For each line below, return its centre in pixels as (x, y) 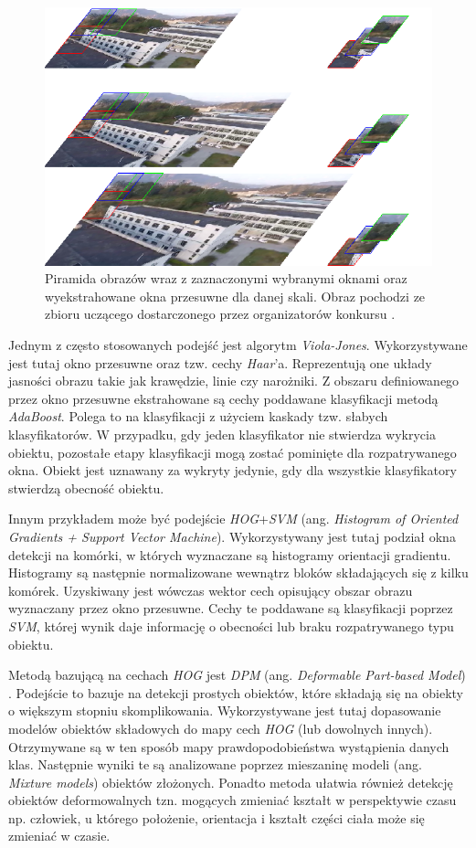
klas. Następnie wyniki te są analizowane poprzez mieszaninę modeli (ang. (215, 764)
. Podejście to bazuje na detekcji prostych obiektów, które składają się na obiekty (236, 692)
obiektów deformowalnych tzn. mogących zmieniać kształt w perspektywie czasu (233, 800)
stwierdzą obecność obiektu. (86, 488)
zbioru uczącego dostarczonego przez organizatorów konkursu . (220, 314)
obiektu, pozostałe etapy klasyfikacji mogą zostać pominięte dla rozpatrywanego (233, 452)
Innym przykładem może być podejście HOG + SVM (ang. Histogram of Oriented (233, 519)
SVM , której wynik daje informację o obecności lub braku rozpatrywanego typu (231, 625)
